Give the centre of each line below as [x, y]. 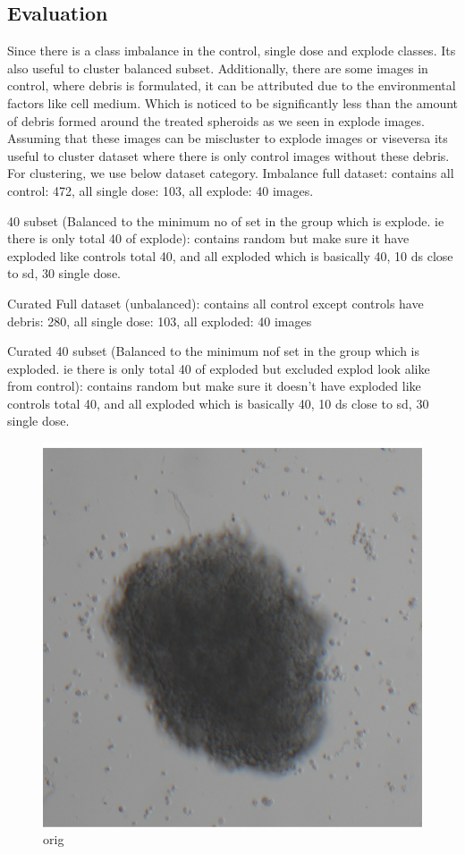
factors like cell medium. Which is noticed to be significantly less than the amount [233, 102]
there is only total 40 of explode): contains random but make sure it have [208, 238]
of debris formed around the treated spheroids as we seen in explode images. [216, 120]
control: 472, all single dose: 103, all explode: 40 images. [161, 190]
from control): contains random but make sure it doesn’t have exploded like [214, 386]
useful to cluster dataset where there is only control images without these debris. [228, 155]
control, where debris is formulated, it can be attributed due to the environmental [232, 85]
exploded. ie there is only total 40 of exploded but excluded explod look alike [219, 368]
